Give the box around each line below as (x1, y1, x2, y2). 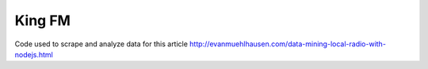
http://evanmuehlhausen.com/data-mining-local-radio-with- (189, 39, 386, 49)
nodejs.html (14, 49, 53, 59)
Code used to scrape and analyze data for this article (14, 39, 188, 49)
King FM (14, 12, 71, 29)
